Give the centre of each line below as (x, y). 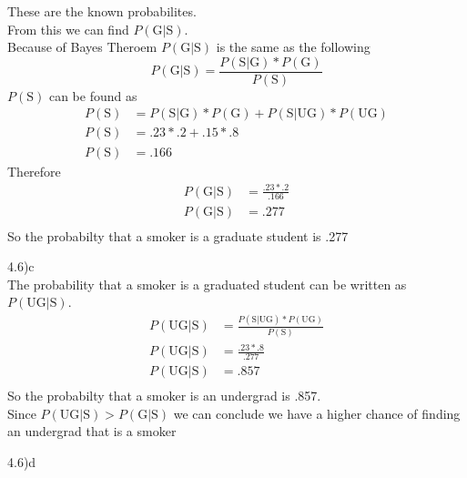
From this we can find (68, 29)
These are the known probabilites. (102, 11)
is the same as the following (293, 47)
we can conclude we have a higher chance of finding (317, 413)
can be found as (93, 95)
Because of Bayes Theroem (82, 47)
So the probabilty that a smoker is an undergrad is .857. (164, 396)
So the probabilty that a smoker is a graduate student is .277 (178, 235)
